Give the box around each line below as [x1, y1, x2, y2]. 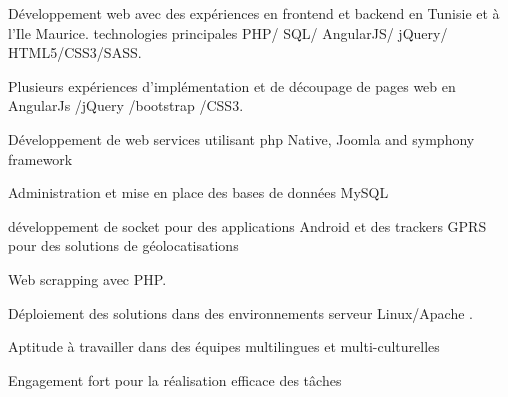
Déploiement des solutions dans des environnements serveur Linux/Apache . [8, 302, 473, 323]
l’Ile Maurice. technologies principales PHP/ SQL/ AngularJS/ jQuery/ [8, 22, 448, 43]
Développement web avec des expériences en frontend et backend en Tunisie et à [8, 3, 500, 23]
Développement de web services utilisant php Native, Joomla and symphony [8, 128, 475, 149]
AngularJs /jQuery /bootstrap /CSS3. [8, 95, 244, 116]
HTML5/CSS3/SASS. [8, 42, 142, 63]
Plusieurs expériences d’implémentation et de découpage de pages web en [8, 75, 456, 96]
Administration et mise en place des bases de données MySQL [8, 182, 389, 203]
